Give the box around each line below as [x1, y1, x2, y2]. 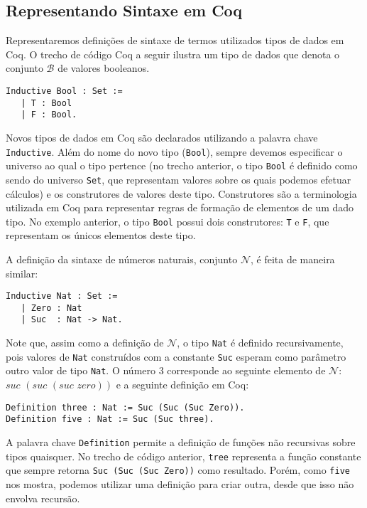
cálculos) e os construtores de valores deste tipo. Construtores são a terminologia [6, 186, 357, 201]
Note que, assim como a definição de [6, 335, 164, 350]
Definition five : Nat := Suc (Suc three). [6, 414, 214, 425]
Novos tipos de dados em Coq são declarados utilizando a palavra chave [6, 129, 318, 144]
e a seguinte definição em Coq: [116, 377, 249, 392]
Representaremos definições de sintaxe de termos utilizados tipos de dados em [6, 33, 344, 48]
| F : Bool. [21, 110, 77, 120]
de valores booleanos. [57, 60, 150, 75]
